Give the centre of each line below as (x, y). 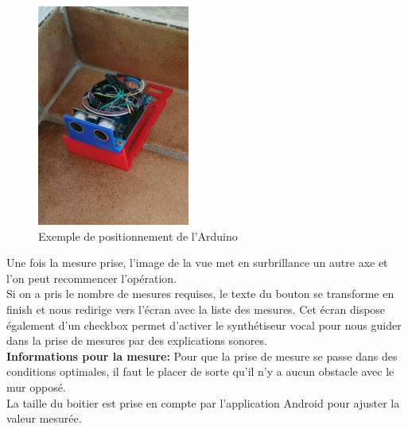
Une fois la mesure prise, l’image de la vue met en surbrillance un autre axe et (197, 263)
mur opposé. (36, 387)
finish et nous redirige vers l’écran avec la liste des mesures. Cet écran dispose (196, 309)
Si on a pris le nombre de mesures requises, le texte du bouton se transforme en (200, 294)
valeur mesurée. (44, 418)
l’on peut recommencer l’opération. (92, 278)
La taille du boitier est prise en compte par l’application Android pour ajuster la (203, 402)
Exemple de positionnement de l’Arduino (138, 236)
